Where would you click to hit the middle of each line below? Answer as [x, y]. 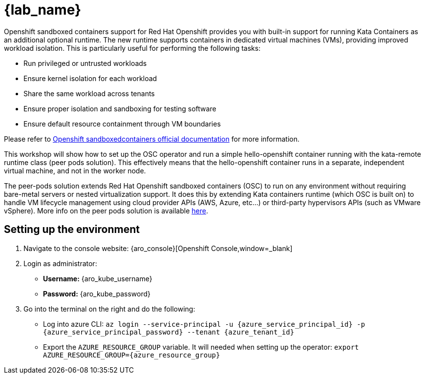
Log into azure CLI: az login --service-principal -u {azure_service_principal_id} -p [204, 324]
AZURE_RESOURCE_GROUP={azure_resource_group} [132, 355]
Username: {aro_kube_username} [98, 278]
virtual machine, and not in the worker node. [75, 170]
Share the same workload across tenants [89, 93]
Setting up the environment [72, 230]
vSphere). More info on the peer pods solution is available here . [106, 210]
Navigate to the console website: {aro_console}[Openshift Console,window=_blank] [158, 248]
